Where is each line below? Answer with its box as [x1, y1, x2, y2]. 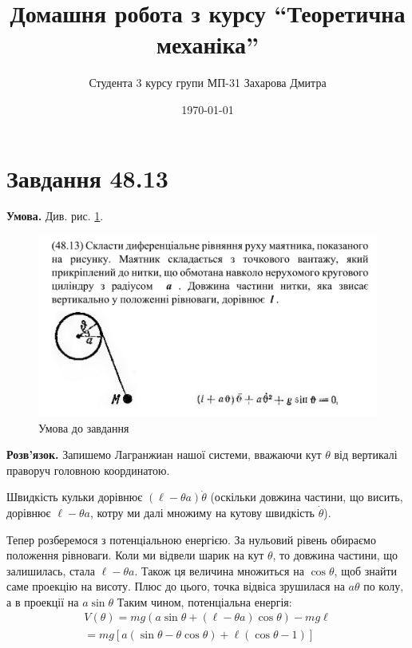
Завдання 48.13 [6, 161, 168, 194]
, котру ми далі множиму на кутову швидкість [89, 504, 315, 520]
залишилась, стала [6, 562, 96, 579]
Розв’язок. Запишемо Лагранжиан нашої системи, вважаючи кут [6, 446, 322, 463]
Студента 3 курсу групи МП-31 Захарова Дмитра [89, 74, 327, 91]
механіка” [156, 28, 259, 61]
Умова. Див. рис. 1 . [6, 207, 104, 224]
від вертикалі [334, 446, 398, 463]
